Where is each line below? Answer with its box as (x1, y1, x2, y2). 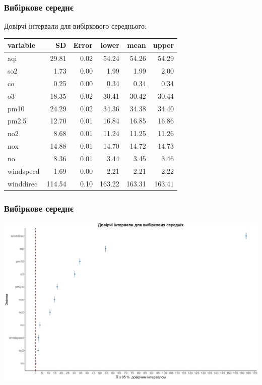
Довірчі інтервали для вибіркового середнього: (4, 21, 147, 31)
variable (8, 40, 36, 50)
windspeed (8, 165, 40, 176)
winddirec (8, 178, 38, 188)
